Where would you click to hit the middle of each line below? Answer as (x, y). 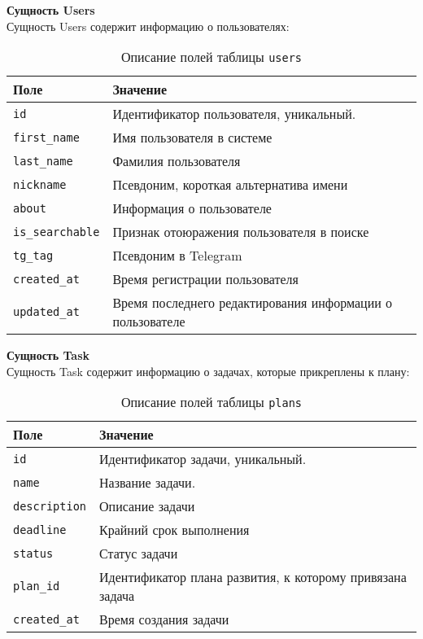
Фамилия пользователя (177, 161)
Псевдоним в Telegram (177, 256)
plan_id (37, 586)
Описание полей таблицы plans (211, 402)
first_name (46, 137)
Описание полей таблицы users (211, 57)
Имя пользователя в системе (192, 138)
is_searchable (57, 232)
